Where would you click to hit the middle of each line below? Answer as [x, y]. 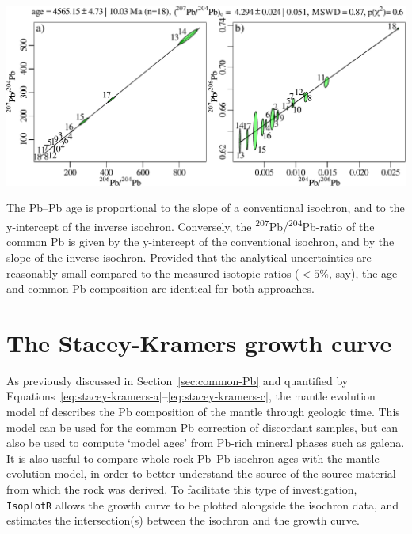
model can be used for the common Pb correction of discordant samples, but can [202, 427]
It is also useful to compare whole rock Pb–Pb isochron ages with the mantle [193, 458]
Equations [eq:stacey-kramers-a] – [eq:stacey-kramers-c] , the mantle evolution [191, 396]
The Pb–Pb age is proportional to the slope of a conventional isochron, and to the [206, 208]
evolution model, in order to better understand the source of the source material [201, 473]
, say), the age [363, 273]
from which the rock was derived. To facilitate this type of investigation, [182, 489]
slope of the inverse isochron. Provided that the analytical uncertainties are [189, 257]
